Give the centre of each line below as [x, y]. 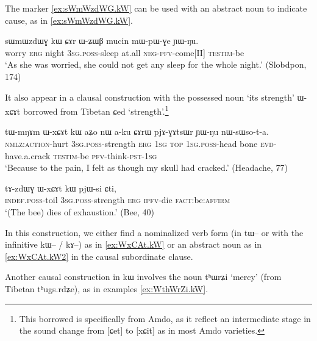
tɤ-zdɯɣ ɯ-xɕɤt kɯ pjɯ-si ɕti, [61, 188]
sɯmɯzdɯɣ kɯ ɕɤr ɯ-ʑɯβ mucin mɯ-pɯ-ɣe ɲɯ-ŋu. [102, 41]
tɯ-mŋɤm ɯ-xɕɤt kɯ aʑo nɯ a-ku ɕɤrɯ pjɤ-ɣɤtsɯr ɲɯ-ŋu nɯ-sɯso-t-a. [137, 131]
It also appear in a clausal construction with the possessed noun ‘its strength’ [150, 97]
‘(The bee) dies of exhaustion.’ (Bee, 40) [80, 211]
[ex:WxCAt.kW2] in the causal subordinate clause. [99, 256]
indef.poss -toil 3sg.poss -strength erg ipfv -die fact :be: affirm [118, 200]
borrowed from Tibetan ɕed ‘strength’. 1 [96, 110]
